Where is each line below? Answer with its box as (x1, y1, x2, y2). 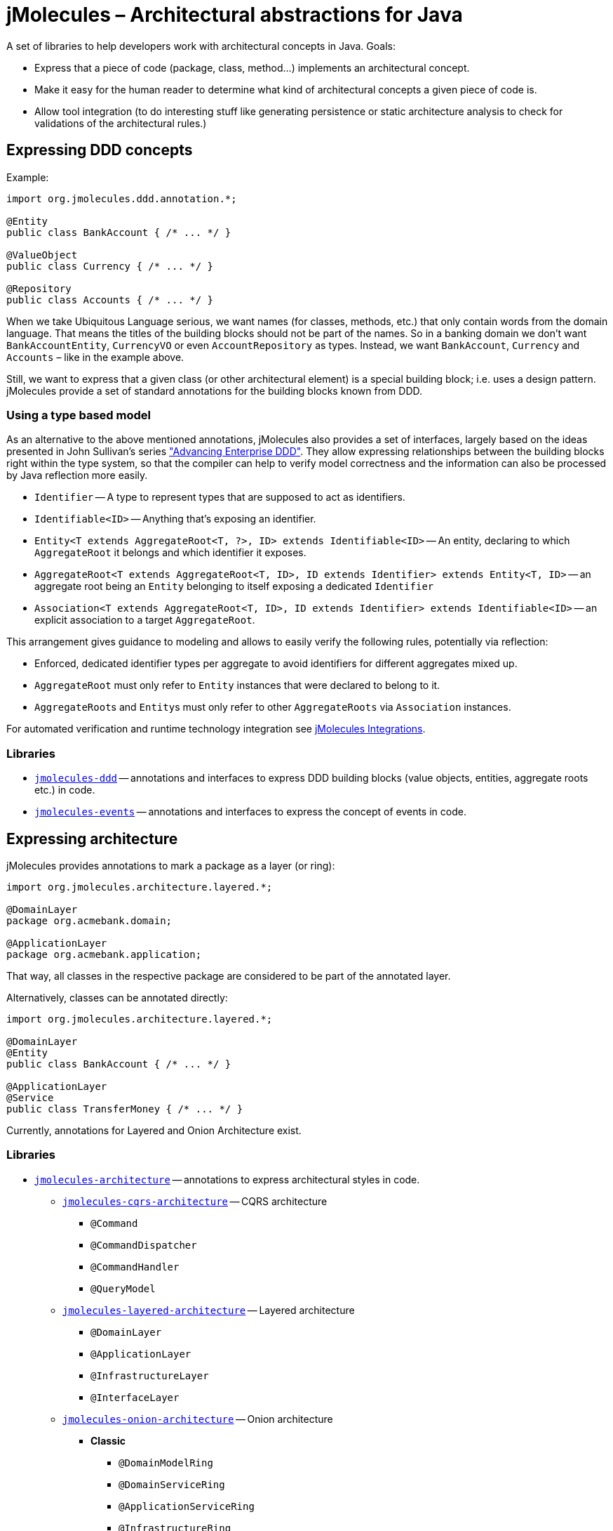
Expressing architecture (6, 829, 178, 848)
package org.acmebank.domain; (6, 914, 173, 926)
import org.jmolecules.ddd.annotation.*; (6, 192, 237, 204)
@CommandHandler (90, 1261, 180, 1273)
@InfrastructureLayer (90, 1369, 209, 1381)
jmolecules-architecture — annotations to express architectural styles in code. (34, 1173, 420, 1185)
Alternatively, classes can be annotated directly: (6, 991, 228, 1004)
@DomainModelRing (119, 1457, 213, 1468)
